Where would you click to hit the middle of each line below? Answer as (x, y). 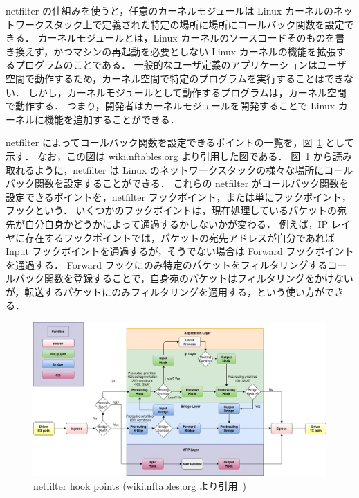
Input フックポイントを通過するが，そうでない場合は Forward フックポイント (180, 251)
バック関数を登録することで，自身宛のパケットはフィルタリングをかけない (184, 278)
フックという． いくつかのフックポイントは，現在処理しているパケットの (172, 210)
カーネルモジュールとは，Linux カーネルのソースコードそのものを (186, 38)
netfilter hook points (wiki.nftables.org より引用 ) (140, 486)
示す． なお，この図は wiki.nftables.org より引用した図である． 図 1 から (169, 155)
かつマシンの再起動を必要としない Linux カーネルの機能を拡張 (195, 51)
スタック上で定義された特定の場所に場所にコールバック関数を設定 (194, 24)
